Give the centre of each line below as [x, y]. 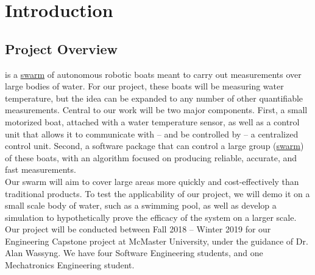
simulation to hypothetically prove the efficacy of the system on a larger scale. [151, 217]
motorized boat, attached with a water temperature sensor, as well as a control [152, 121]
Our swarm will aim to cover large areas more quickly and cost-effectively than [152, 181]
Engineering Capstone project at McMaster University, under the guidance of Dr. [157, 241]
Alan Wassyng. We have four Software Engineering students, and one [134, 253]
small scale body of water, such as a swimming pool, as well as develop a [141, 205]
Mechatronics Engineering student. [70, 265]
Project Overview [62, 48]
